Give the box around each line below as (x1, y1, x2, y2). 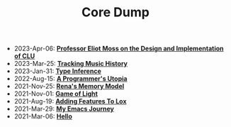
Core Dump (81, 4, 150, 21)
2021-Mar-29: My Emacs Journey (13, 104, 115, 114)
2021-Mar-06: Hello (13, 112, 72, 121)
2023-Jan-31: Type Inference (13, 67, 101, 75)
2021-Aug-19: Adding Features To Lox (13, 97, 127, 106)
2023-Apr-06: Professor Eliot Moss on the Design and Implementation (13, 44, 224, 53)
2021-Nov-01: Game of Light (13, 89, 98, 98)
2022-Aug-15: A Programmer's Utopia (13, 74, 128, 83)
